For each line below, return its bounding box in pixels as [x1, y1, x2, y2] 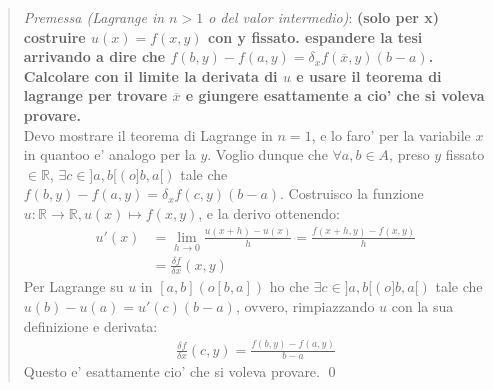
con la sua [391, 296, 454, 317]
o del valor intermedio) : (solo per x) [208, 7, 440, 27]
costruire [23, 26, 86, 47]
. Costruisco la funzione [280, 183, 424, 204]
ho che [269, 276, 310, 297]
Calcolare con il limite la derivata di [23, 65, 278, 86]
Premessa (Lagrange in [23, 7, 165, 27]
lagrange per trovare [23, 85, 168, 106]
